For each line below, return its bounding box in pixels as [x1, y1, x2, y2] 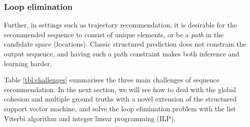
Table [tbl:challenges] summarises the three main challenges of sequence [4, 75, 219, 85]
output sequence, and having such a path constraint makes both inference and [4, 49, 240, 58]
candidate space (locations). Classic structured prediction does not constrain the [4, 39, 247, 49]
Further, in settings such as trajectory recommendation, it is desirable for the [4, 20, 237, 30]
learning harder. [4, 58, 52, 68]
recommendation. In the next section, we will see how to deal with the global [4, 84, 236, 94]
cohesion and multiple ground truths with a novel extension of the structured [4, 94, 237, 104]
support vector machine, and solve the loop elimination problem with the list [4, 103, 236, 113]
